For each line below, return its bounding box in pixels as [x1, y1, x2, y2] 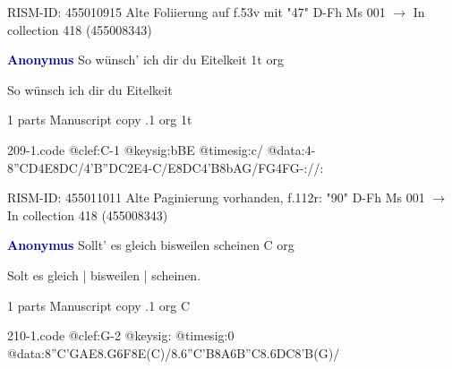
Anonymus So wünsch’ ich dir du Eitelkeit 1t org [7, 50, 284, 69]
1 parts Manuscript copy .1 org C [7, 296, 191, 314]
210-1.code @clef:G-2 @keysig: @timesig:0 [7, 326, 235, 345]
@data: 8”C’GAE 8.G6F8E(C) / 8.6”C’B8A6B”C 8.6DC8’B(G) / [7, 343, 340, 362]
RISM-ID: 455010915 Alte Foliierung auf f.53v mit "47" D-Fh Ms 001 [7, 3, 386, 21]
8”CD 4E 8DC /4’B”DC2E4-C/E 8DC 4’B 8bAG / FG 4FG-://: [7, 158, 324, 176]
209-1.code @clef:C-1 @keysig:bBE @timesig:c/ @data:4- [7, 140, 316, 159]
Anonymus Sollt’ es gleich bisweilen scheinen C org [7, 236, 294, 254]
